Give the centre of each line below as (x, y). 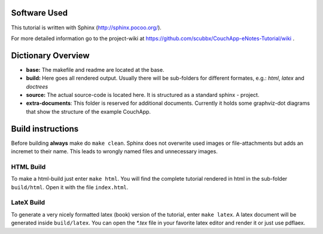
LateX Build (28, 202)
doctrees (37, 86)
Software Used (39, 13)
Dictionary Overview (50, 55)
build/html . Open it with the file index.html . (70, 187)
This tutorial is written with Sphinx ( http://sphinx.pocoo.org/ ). (86, 28)
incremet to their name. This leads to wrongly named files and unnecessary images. (114, 151)
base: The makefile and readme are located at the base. (95, 69)
